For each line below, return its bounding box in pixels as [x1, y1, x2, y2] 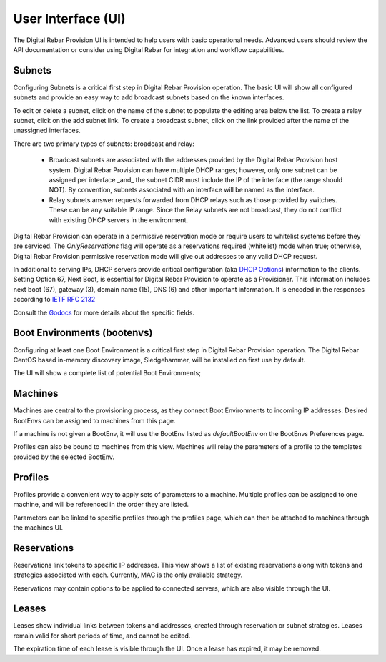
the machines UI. [13, 523, 64, 532]
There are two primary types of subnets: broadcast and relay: [13, 139, 194, 148]
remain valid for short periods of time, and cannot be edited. [13, 631, 191, 640]
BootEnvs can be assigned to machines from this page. [13, 416, 176, 425]
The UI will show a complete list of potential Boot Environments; [13, 369, 202, 377]
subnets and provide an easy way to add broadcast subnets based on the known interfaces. [13, 93, 284, 102]
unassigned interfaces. [13, 126, 81, 135]
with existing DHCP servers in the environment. [49, 215, 189, 224]
